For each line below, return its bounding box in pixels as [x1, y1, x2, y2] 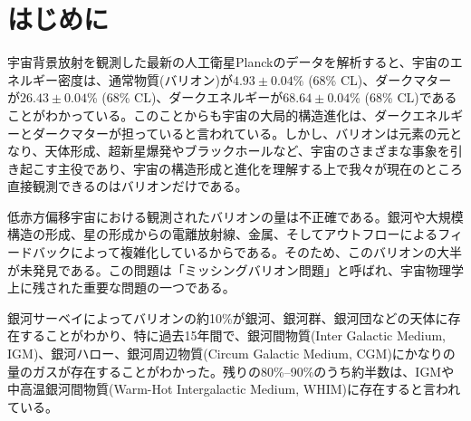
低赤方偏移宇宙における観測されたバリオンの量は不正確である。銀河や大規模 [7, 206, 464, 225]
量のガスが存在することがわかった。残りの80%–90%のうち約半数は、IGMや [7, 361, 455, 380]
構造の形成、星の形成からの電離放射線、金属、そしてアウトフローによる [7, 225, 438, 244]
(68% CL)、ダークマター [308, 70, 452, 89]
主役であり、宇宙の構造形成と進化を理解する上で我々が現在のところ [57, 158, 464, 177]
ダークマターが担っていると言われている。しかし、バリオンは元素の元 [32, 123, 450, 142]
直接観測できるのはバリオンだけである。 [7, 177, 248, 196]
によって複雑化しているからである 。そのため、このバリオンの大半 [70, 243, 462, 262]
